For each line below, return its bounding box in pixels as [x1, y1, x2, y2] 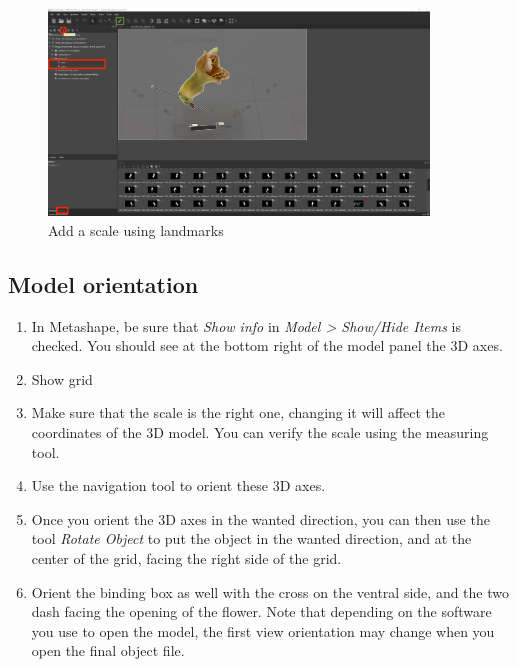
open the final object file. [31, 640, 185, 661]
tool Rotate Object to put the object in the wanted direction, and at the [31, 528, 472, 549]
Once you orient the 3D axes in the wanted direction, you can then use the [31, 508, 490, 529]
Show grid [31, 368, 93, 389]
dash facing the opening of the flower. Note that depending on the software [31, 601, 492, 622]
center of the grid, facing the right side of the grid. [31, 548, 342, 569]
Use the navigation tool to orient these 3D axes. [31, 475, 326, 496]
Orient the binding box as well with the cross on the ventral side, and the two [31, 581, 509, 602]
